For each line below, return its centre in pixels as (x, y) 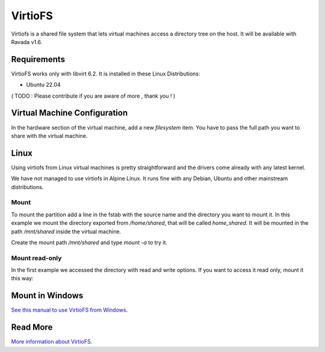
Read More (32, 328)
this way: (22, 278)
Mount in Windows (47, 296)
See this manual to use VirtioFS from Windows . (70, 310)
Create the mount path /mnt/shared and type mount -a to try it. (89, 242)
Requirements (38, 59)
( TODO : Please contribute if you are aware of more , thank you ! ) (93, 96)
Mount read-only (36, 258)
